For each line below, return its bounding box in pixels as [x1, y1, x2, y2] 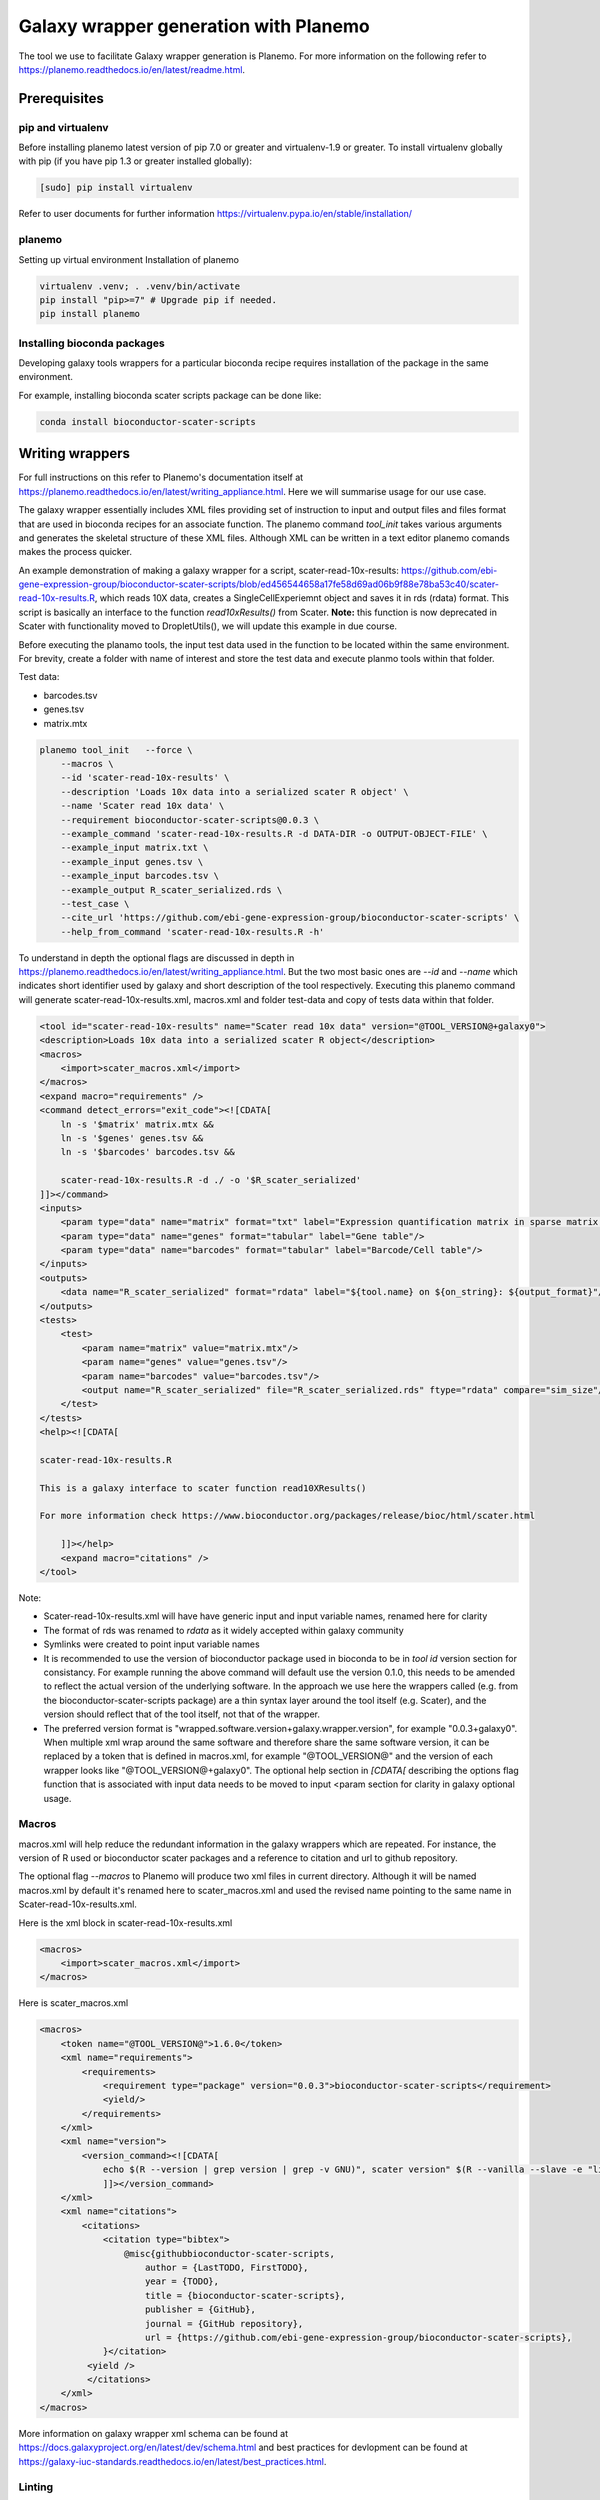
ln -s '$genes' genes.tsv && [60, 1132, 204, 1144]
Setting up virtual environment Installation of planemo [18, 253, 240, 265]
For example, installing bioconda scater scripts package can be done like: [18, 389, 322, 401]
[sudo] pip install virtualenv [39, 182, 194, 194]
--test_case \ [60, 898, 130, 909]
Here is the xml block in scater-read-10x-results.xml [18, 1916, 233, 1929]
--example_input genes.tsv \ [60, 856, 204, 867]
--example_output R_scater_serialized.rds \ [60, 884, 283, 895]
